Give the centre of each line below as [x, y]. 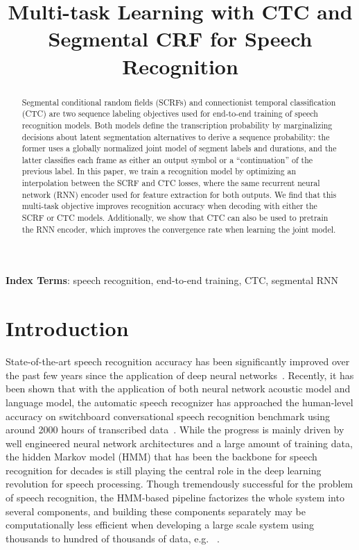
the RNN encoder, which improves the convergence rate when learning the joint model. [179, 229]
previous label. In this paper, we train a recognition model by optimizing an [159, 171]
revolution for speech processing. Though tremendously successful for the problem [179, 484]
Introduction [67, 328]
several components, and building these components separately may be [156, 511]
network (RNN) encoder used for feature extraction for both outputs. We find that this [179, 194]
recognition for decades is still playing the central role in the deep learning [164, 470]
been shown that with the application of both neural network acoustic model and [178, 389]
